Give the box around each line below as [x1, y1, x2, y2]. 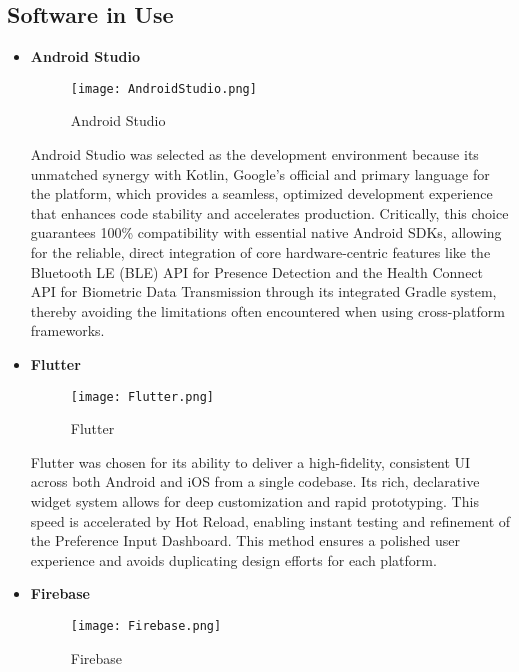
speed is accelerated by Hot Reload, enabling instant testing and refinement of [30, 510, 511, 531]
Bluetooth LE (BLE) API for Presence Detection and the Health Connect [30, 261, 484, 282]
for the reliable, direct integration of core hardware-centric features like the [30, 242, 491, 263]
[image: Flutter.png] [70, 389, 214, 404]
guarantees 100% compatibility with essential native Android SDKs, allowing [30, 222, 502, 243]
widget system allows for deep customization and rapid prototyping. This [30, 491, 479, 512]
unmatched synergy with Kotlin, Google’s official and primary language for [30, 163, 490, 184]
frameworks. [30, 320, 105, 341]
